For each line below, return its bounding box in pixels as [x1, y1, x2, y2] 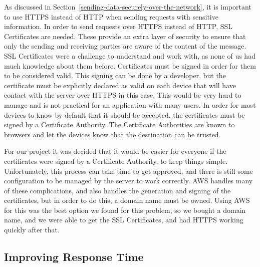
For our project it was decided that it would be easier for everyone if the [4, 146, 226, 156]
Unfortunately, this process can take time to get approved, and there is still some [4, 165, 253, 176]
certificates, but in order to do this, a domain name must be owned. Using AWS [4, 195, 250, 205]
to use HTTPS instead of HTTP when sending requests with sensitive [4, 11, 218, 22]
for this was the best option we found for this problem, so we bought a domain [4, 204, 246, 215]
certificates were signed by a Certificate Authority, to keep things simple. [4, 155, 228, 166]
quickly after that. [4, 224, 60, 235]
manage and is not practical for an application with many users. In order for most [4, 99, 256, 110]
